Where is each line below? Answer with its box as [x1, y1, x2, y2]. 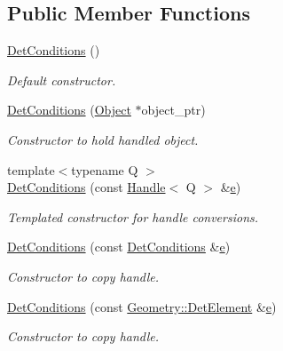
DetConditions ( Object [7, 100, 131, 119]
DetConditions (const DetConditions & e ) [7, 237, 231, 256]
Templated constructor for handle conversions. [7, 207, 259, 226]
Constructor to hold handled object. [7, 130, 199, 148]
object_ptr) [141, 100, 206, 119]
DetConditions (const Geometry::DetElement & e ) [7, 297, 277, 315]
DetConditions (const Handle [7, 178, 166, 196]
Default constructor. [7, 70, 116, 89]
